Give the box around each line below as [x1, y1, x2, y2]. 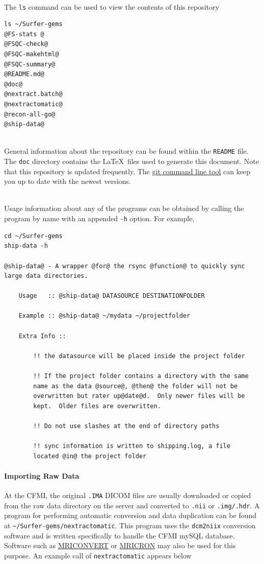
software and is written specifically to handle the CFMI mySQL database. [4, 530, 235, 540]
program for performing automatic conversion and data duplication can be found [4, 510, 257, 521]
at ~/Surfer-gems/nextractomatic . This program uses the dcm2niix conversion [4, 520, 256, 531]
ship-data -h [4, 242, 48, 250]
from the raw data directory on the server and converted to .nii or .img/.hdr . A [4, 500, 260, 510]
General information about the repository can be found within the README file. [4, 146, 249, 156]
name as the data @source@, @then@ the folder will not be [33, 382, 238, 390]
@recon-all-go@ [4, 110, 56, 118]
